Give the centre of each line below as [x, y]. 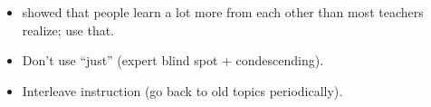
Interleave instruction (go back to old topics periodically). [182, 90]
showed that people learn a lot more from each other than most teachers [223, 12]
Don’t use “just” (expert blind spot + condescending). [173, 60]
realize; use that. [68, 29]
